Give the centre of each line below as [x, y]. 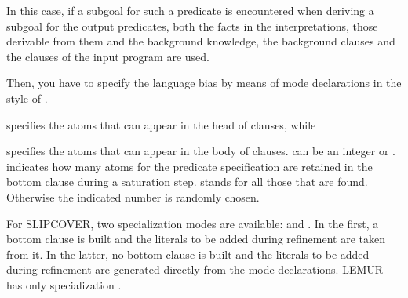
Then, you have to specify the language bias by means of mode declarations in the [204, 83]
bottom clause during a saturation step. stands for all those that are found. [187, 182]
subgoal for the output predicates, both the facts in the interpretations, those [192, 25]
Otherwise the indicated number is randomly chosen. [133, 196]
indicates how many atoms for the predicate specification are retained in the [189, 166]
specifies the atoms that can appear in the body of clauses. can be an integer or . [201, 151]
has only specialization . [64, 284]
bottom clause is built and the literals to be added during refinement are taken [196, 239]
